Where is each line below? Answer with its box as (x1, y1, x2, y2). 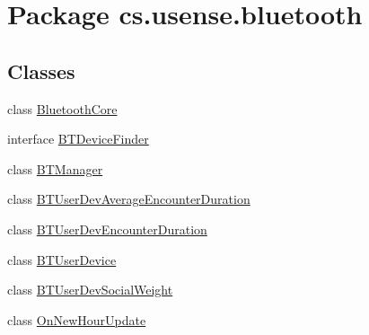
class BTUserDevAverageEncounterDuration (7, 190, 250, 208)
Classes (7, 57, 75, 84)
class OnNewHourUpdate (7, 310, 146, 329)
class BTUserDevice (7, 250, 117, 269)
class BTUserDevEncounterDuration (7, 219, 207, 238)
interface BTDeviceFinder (7, 129, 149, 148)
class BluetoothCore (7, 99, 118, 118)
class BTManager (7, 159, 103, 178)
